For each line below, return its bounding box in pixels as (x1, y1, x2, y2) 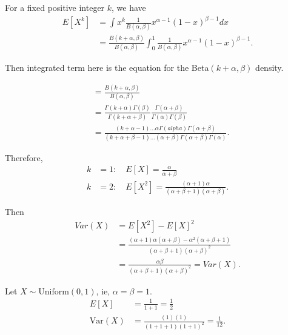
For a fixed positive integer (5, 1, 105, 13)
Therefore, (5, 151, 43, 164)
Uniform (38, 287, 69, 296)
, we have (112, 1, 146, 13)
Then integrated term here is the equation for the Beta (5, 61, 209, 74)
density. (255, 61, 284, 74)
